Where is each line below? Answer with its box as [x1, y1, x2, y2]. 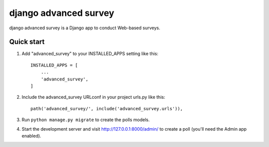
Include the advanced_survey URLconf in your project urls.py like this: [21, 94, 165, 100]
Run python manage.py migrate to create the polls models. [21, 117, 150, 123]
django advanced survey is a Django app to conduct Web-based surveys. [9, 25, 160, 31]
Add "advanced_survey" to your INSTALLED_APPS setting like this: [21, 51, 159, 57]
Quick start [9, 38, 45, 46]
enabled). [21, 133, 42, 139]
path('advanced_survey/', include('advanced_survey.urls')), [30, 106, 183, 111]
